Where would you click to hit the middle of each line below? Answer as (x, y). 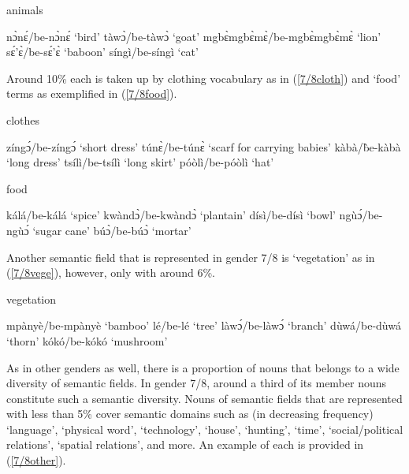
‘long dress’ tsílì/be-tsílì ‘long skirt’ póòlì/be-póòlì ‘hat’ (140, 162)
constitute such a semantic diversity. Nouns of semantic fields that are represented (204, 398)
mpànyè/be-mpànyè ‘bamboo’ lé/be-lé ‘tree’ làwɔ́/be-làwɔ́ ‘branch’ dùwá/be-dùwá (204, 325)
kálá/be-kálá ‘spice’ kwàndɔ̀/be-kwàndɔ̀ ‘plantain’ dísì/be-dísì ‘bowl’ (171, 215)
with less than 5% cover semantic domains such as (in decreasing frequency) (190, 414)
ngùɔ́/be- (361, 215)
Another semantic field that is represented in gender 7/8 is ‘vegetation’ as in (191, 257)
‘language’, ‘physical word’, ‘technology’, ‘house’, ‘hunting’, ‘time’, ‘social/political (205, 429)
